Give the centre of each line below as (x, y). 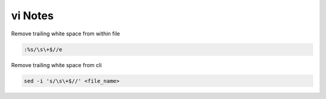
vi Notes (32, 16)
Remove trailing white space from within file (66, 34)
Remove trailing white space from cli (56, 65)
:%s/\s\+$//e (43, 49)
